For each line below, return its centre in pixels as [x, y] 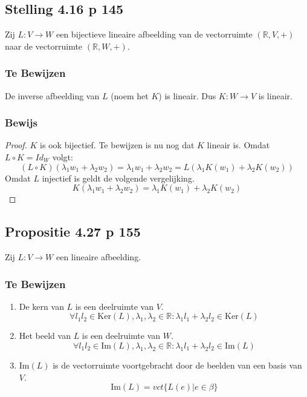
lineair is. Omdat [238, 145]
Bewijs [21, 123]
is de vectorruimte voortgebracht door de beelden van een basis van [177, 365]
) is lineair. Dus [187, 95]
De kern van [41, 306]
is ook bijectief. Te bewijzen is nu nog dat [117, 145]
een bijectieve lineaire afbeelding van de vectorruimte [154, 34]
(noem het [130, 95]
